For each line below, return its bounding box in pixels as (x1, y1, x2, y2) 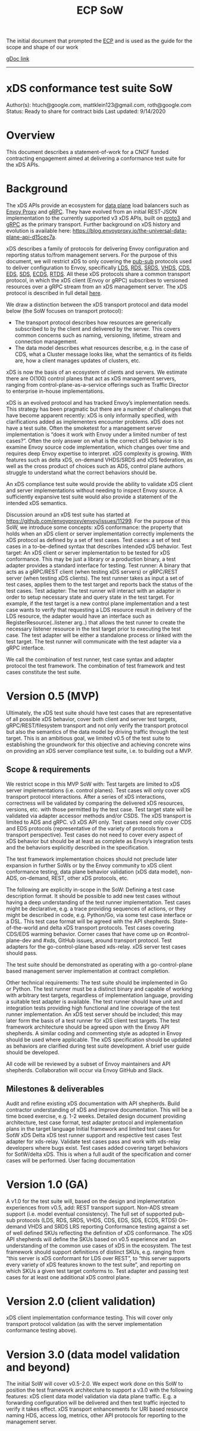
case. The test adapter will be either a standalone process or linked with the (6, 632, 192, 639)
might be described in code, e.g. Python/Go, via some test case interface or (6, 911, 192, 918)
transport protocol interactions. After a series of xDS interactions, (6, 793, 167, 800)
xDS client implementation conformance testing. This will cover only (6, 1314, 173, 1321)
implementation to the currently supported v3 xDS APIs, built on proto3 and (6, 214, 192, 221)
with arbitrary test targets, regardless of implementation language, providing (6, 992, 193, 999)
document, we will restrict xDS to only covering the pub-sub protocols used (6, 258, 192, 264)
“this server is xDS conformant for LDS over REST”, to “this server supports (6, 1254, 190, 1261)
